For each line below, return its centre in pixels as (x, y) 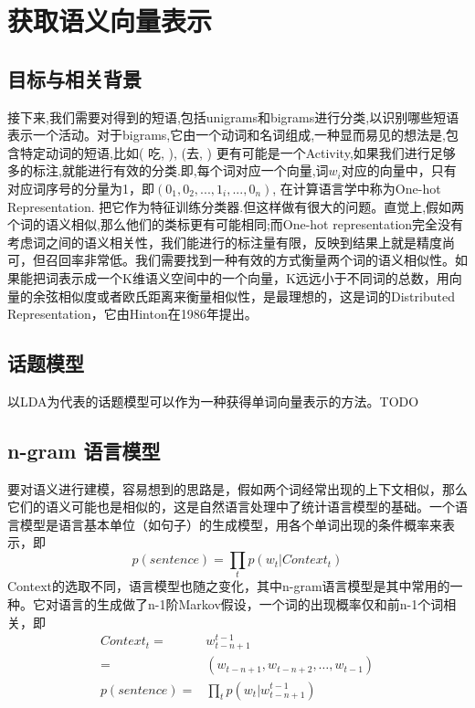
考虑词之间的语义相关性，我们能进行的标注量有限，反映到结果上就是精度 (225, 242)
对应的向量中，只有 (399, 170)
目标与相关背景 (74, 78)
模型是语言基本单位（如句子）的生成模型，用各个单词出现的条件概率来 (231, 524)
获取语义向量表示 (110, 21)
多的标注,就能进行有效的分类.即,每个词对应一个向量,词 (168, 170)
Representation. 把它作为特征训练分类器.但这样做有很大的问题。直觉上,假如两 (236, 206)
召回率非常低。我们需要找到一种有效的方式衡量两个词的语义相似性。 (250, 260)
